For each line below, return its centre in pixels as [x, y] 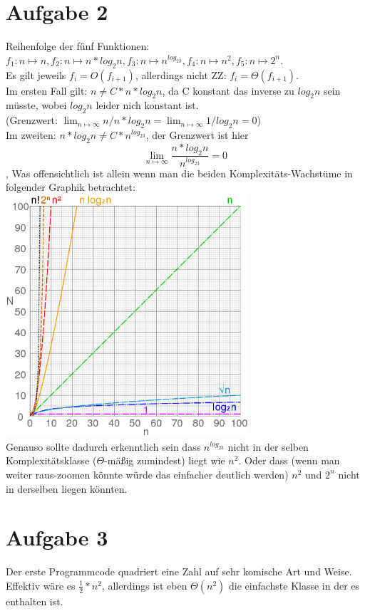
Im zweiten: [31, 134]
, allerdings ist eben [144, 585]
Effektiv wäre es [41, 585]
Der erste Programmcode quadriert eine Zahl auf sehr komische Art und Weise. [179, 571]
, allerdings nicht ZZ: [181, 74]
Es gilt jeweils [36, 74]
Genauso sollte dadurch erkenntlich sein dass [103, 446]
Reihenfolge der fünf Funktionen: [78, 46]
